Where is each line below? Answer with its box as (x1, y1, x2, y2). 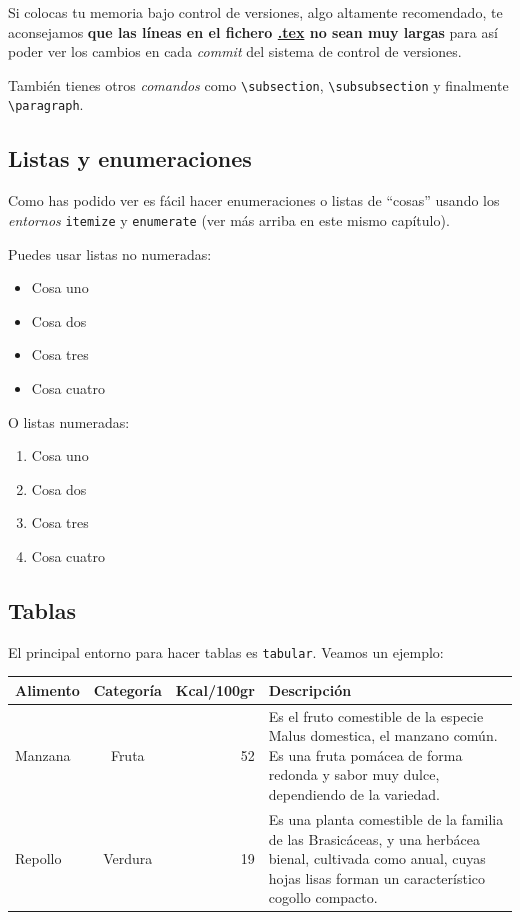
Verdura (103, 848, 153, 869)
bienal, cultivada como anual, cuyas (268, 848, 486, 869)
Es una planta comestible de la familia (268, 808, 504, 829)
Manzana (15, 744, 71, 765)
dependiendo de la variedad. (268, 784, 440, 805)
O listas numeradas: (8, 411, 130, 432)
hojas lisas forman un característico (268, 867, 486, 888)
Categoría (93, 679, 162, 700)
